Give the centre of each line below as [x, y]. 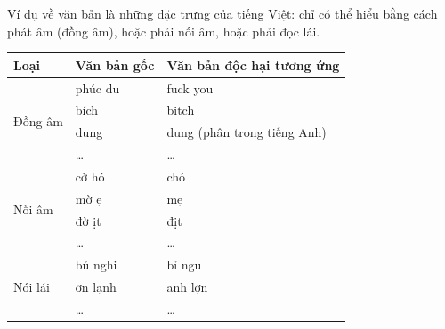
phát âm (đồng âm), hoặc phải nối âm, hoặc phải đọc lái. [164, 31]
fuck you [190, 88]
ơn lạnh [96, 287]
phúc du [97, 88]
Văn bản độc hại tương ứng [253, 64]
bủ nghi [96, 265]
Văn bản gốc [115, 64]
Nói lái [32, 287]
